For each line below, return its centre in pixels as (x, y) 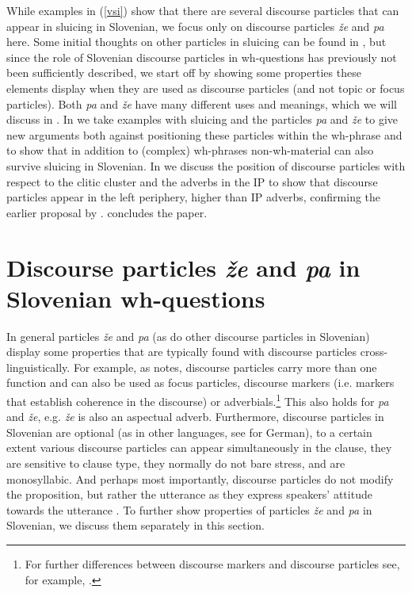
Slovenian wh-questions (136, 298)
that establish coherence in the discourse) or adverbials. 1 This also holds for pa (198, 400)
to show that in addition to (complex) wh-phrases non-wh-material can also (190, 150)
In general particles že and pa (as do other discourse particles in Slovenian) (188, 336)
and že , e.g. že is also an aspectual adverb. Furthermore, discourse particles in (195, 417)
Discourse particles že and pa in (183, 267)
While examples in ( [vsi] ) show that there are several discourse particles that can (203, 10)
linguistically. (38, 367)
